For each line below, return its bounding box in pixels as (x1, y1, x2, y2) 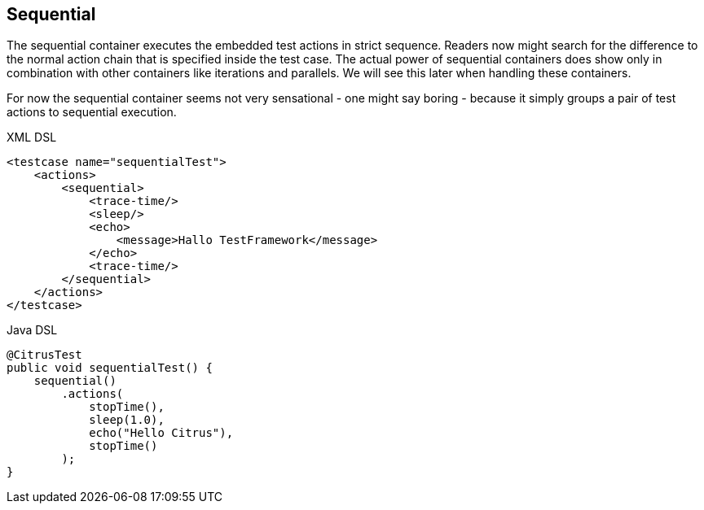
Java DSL (7, 323, 58, 338)
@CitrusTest (7, 348, 82, 362)
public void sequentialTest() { (7, 361, 213, 375)
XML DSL (7, 130, 57, 145)
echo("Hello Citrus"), (89, 426, 234, 440)
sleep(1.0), (89, 413, 165, 427)
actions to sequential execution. (7, 105, 177, 120)
